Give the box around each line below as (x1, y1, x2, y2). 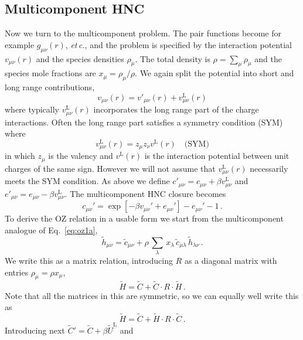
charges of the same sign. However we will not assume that (5, 162, 216, 174)
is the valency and (48, 149, 113, 162)
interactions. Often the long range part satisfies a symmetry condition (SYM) (5, 115, 283, 128)
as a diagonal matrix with (184, 254, 277, 267)
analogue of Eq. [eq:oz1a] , (5, 223, 98, 236)
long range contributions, (5, 81, 95, 93)
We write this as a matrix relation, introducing (5, 254, 173, 267)
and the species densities (36, 52, 124, 64)
